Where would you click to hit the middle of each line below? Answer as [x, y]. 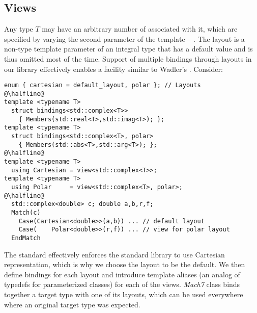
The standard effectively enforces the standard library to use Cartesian [115, 254]
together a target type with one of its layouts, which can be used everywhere [124, 294]
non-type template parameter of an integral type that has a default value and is [128, 49]
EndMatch [26, 238]
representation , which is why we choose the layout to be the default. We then [125, 264]
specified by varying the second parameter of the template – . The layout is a [124, 38]
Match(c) [26, 213]
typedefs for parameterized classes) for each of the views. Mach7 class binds [122, 284]
